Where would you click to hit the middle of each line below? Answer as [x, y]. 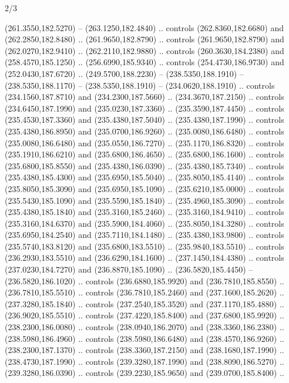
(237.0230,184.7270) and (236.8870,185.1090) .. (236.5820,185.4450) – [129, 269]
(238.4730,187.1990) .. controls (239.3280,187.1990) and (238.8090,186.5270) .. [144, 361]
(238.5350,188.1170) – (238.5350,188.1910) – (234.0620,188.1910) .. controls [140, 85]
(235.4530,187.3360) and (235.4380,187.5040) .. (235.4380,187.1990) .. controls [144, 120]
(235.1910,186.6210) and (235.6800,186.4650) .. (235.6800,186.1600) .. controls [144, 154]
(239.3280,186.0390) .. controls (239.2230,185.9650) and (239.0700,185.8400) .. [144, 373]
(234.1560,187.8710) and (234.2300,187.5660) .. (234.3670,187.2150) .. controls [144, 97]
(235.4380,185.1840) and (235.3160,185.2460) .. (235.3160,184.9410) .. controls [144, 212]
